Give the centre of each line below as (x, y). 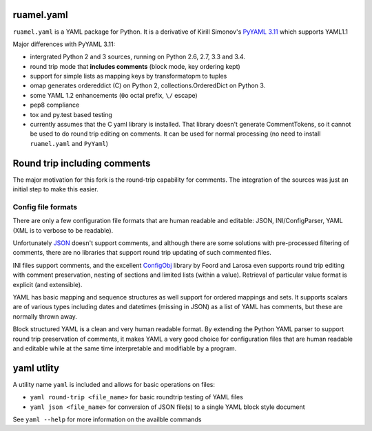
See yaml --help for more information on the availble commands (107, 419)
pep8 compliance (55, 105)
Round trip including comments (82, 163)
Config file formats (45, 207)
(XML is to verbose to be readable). (63, 230)
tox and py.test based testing (71, 114)
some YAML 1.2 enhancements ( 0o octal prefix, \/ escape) (114, 95)
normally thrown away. (45, 316)
